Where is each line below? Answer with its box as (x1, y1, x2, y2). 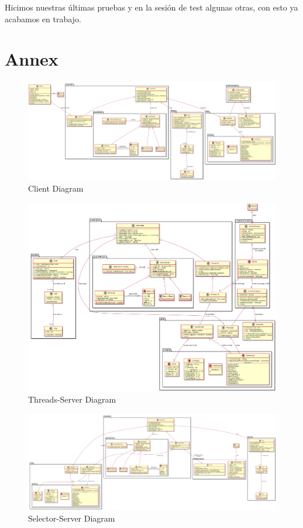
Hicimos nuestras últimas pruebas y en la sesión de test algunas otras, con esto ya (5, 1, 298, 13)
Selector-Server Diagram (28, 512, 115, 524)
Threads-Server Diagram (28, 393, 116, 406)
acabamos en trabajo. (5, 12, 81, 25)
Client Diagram (28, 182, 84, 195)
